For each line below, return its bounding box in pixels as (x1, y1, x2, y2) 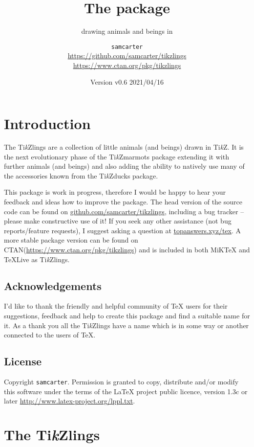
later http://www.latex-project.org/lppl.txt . (4, 396, 135, 406)
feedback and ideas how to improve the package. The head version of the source (4, 197, 242, 207)
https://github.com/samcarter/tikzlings (67, 50, 187, 61)
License (4, 354, 42, 369)
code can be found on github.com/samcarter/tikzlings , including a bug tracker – (4, 206, 244, 216)
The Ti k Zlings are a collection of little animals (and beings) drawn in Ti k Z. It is (4, 142, 244, 152)
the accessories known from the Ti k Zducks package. (4, 170, 158, 180)
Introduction (4, 113, 91, 134)
